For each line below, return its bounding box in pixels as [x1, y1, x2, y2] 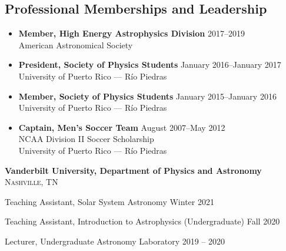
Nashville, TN [5, 176, 58, 188]
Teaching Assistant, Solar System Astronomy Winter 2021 [5, 195, 214, 207]
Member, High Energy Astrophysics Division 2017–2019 [18, 27, 245, 39]
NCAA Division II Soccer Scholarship [18, 133, 154, 145]
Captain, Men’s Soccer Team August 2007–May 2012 [18, 121, 225, 133]
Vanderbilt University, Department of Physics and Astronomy [5, 164, 262, 176]
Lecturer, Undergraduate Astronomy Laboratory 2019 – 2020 [5, 235, 225, 247]
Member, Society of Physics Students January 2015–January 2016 [18, 90, 277, 102]
